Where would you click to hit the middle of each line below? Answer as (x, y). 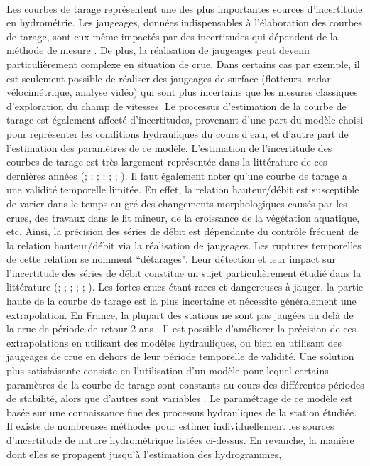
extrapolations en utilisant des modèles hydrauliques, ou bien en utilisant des (174, 342)
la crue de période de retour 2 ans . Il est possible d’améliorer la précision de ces (181, 329)
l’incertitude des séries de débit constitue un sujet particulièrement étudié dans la (184, 272)
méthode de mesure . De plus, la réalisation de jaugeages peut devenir (159, 50)
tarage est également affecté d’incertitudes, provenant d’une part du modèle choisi (185, 120)
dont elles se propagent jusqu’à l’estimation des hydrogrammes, (144, 454)
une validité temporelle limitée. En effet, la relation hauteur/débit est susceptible (183, 189)
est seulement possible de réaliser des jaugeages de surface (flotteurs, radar (169, 78)
